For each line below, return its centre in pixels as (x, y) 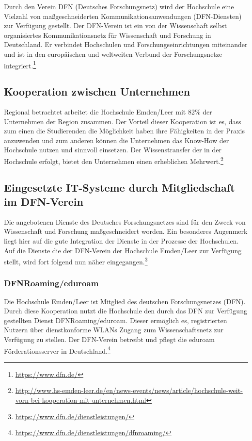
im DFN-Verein (44, 202)
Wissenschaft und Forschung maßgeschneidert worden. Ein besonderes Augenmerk (126, 231)
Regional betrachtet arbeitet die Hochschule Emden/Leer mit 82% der (108, 112)
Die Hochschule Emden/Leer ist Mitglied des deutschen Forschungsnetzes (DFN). (125, 301)
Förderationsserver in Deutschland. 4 (57, 350)
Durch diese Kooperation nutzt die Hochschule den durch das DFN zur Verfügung (126, 311)
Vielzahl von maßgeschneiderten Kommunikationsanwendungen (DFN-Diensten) (123, 16)
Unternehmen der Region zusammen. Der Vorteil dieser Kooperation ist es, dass (123, 121)
